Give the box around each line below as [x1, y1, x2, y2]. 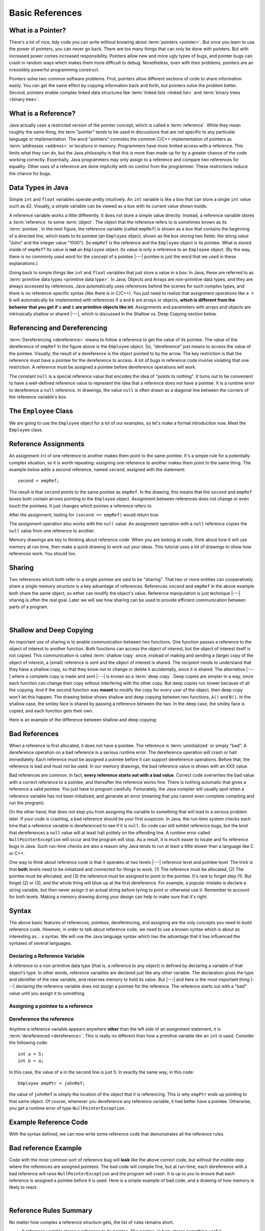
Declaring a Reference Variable [9, 952, 85, 959]
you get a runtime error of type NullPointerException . [9, 1105, 126, 1111]
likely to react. [9, 1184, 38, 1190]
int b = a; [18, 1058, 44, 1064]
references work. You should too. [9, 551, 77, 556]
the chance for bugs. [9, 170, 52, 176]
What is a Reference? [9, 109, 76, 118]
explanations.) [9, 260, 38, 266]
